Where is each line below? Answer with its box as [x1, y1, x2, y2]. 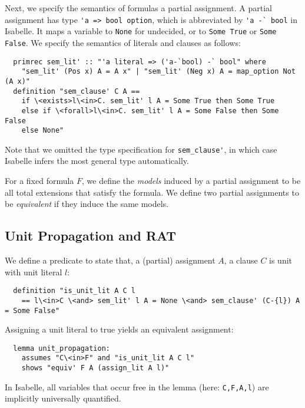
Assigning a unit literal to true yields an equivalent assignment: [5, 323, 234, 335]
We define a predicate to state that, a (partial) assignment [5, 254, 216, 266]
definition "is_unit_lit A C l [13, 287, 135, 295]
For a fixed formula [5, 175, 74, 187]
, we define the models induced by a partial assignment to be [82, 175, 301, 187]
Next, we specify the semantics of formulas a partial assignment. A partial [5, 2, 272, 14]
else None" [21, 126, 64, 135]
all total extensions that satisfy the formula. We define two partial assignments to [5, 186, 299, 198]
